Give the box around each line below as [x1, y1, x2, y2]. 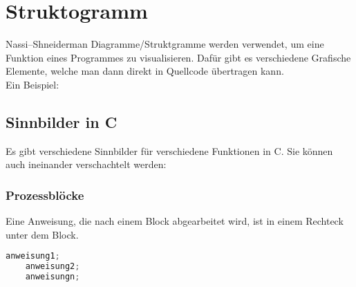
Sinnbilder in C [6, 111, 118, 132]
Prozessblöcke [6, 186, 84, 203]
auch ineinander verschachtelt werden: [6, 157, 167, 172]
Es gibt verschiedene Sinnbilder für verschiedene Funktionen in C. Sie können [6, 143, 333, 158]
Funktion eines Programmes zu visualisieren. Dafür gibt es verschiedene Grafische [6, 50, 351, 64]
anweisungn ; [25, 272, 80, 282]
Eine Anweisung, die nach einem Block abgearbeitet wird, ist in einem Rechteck [6, 214, 344, 228]
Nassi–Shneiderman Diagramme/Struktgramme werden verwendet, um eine [6, 37, 324, 51]
